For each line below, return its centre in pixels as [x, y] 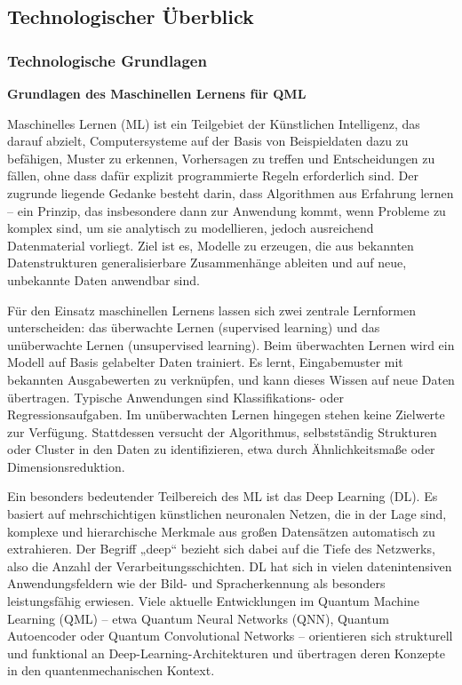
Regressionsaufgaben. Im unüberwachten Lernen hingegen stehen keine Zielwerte [226, 414]
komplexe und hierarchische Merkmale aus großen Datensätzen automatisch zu [221, 531]
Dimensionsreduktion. [66, 466]
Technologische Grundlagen [107, 60]
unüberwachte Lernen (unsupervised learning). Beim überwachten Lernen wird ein [231, 344]
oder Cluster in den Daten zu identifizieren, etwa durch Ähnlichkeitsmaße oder [221, 449]
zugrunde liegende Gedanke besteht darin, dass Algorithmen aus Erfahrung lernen [231, 192]
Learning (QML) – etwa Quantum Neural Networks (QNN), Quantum [198, 618]
